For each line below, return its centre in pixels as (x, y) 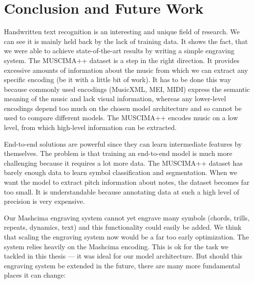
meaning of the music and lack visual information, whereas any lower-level (115, 98)
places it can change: (35, 275)
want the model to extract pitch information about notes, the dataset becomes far (127, 182)
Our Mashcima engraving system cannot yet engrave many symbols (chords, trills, (127, 217)
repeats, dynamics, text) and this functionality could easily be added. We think (123, 227)
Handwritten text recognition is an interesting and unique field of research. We (122, 32)
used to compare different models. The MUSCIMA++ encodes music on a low (121, 118)
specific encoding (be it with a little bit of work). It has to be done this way (117, 79)
